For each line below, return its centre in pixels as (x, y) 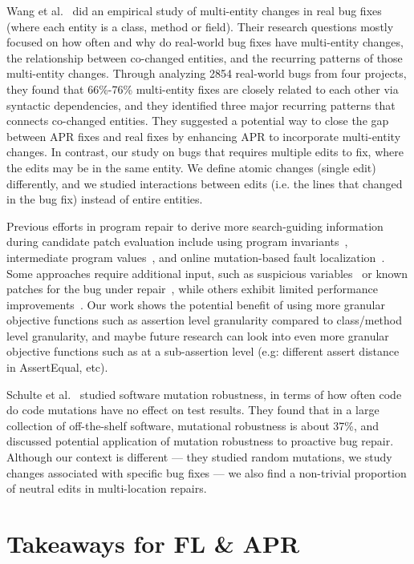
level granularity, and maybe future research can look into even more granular (198, 335)
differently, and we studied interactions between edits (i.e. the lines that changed (205, 183)
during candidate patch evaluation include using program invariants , (177, 242)
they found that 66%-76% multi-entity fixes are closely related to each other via (203, 89)
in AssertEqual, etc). (57, 367)
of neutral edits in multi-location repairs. (107, 488)
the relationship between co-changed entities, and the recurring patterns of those (205, 57)
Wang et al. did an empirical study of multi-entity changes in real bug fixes (194, 10)
